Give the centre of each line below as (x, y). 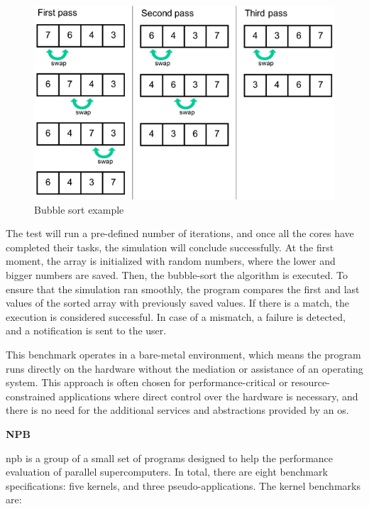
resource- (310, 382)
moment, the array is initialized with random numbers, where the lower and (171, 261)
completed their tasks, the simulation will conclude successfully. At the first (170, 247)
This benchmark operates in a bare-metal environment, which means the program (183, 354)
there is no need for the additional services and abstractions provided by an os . (177, 410)
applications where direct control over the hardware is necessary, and (208, 396)
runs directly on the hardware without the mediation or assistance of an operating (184, 368)
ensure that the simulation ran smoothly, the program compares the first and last (183, 289)
